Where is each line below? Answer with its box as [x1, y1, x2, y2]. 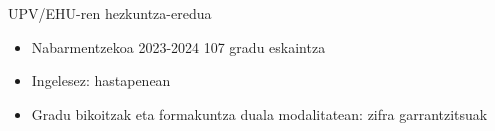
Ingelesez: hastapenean [31, 70, 171, 91]
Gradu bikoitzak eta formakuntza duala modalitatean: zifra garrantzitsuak [31, 103, 488, 124]
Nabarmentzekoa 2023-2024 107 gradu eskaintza [31, 36, 326, 57]
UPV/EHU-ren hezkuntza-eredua [8, 3, 212, 23]
